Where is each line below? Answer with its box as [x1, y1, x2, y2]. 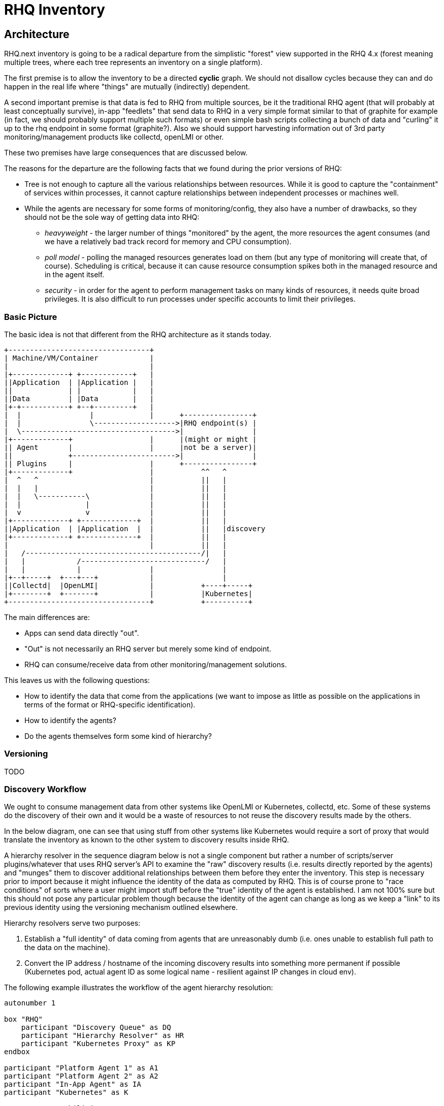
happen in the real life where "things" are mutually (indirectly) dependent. [4, 82, 250, 91]
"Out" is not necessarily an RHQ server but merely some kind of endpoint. [24, 644, 271, 653]
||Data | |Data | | [4, 394, 154, 403]
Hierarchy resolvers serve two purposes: [4, 919, 141, 928]
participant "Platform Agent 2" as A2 [4, 1072, 158, 1081]
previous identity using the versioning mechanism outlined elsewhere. [4, 903, 238, 912]
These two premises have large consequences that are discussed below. [4, 148, 248, 157]
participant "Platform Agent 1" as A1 [4, 1064, 158, 1072]
